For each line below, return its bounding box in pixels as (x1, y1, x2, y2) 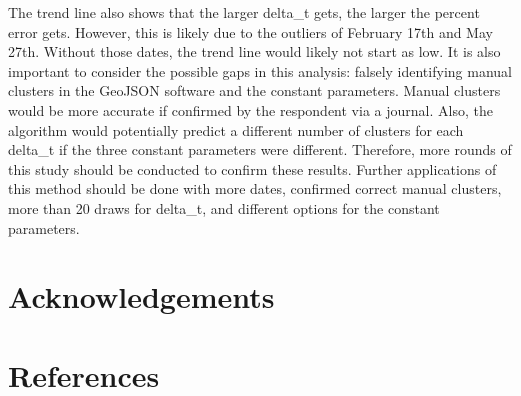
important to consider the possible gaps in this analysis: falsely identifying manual (8, 60, 512, 81)
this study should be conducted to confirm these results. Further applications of (8, 158, 497, 179)
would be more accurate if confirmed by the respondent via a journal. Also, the (8, 99, 493, 120)
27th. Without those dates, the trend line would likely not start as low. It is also (8, 41, 501, 62)
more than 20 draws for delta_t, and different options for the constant (8, 197, 440, 218)
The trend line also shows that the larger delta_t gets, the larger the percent (8, 2, 480, 22)
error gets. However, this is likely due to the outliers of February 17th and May (8, 21, 493, 42)
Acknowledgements (8, 276, 275, 317)
